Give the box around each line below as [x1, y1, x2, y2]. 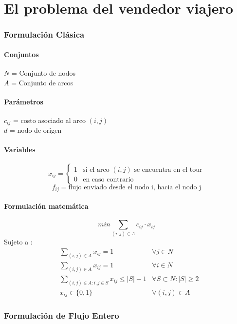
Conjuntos [4, 49, 39, 59]
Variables [4, 144, 36, 154]
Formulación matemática [4, 201, 89, 211]
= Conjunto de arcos [11, 77, 73, 87]
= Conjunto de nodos [11, 68, 76, 78]
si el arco [83, 166, 109, 173]
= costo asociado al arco [13, 115, 86, 125]
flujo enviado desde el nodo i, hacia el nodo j [68, 183, 201, 191]
